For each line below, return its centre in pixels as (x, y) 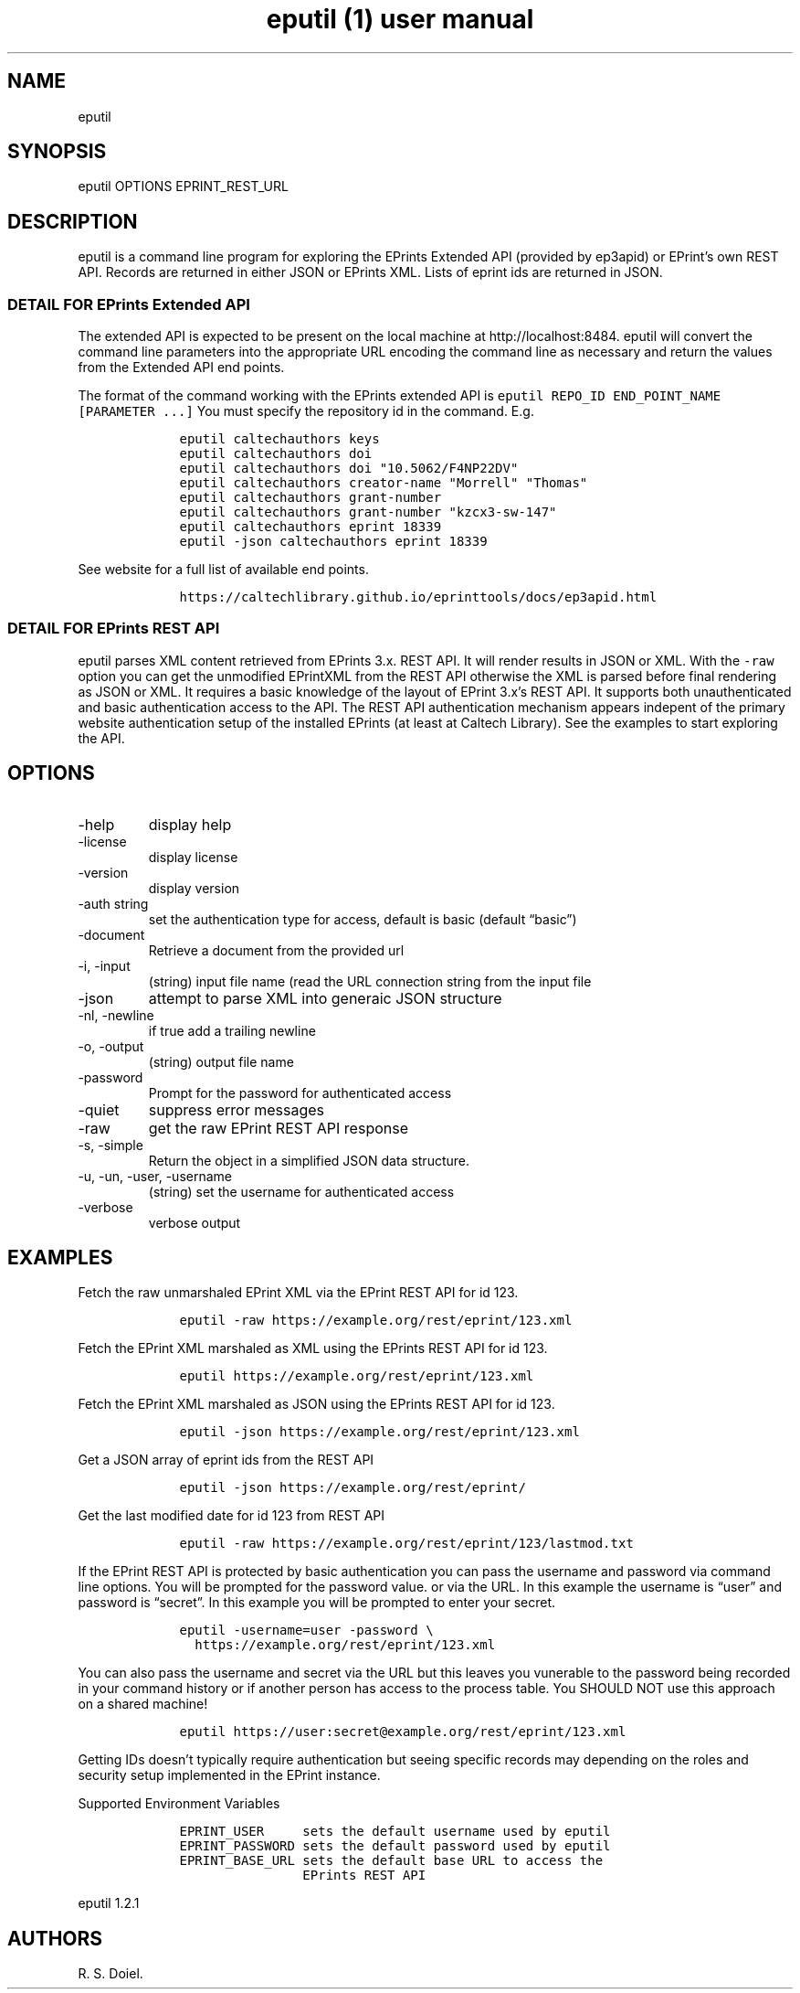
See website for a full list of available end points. (223, 570)
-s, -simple (111, 1145)
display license (193, 857)
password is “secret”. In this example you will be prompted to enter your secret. (317, 1603)
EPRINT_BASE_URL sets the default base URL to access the (391, 1861)
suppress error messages (237, 1109)
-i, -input (104, 965)
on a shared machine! (143, 1704)
